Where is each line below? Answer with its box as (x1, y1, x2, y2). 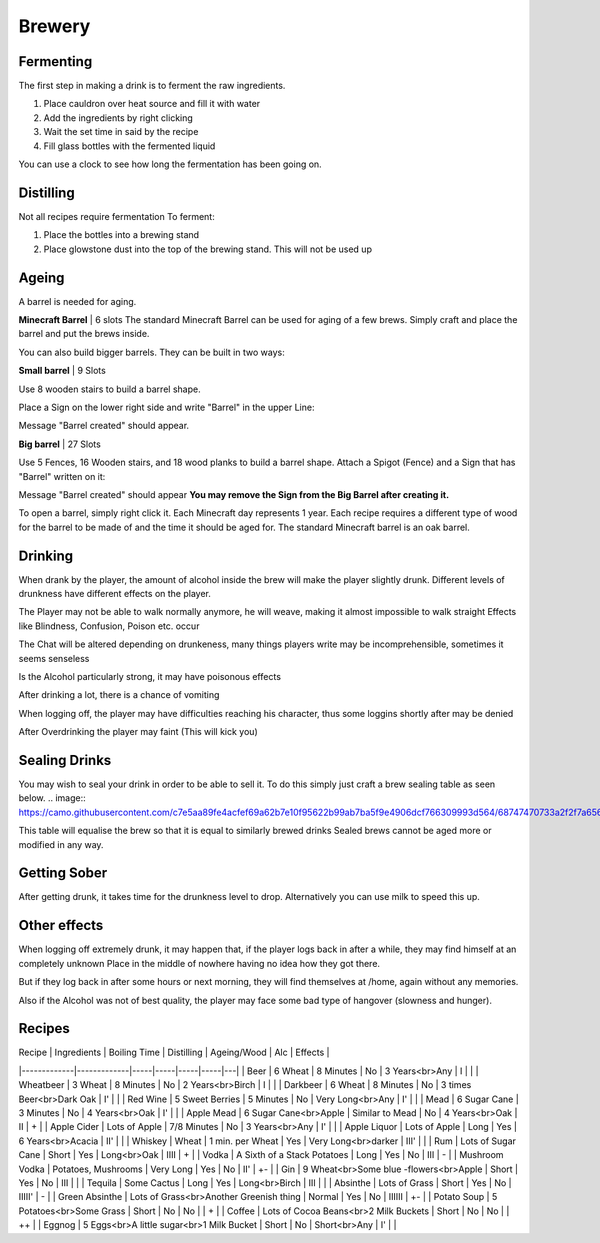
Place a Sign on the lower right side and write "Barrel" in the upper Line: (18, 401, 315, 413)
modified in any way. (18, 838, 104, 850)
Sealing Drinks (18, 751, 112, 769)
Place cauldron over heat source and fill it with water (43, 98, 261, 110)
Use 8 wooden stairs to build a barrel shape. (18, 383, 201, 395)
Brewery (18, 15, 91, 37)
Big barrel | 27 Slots (18, 438, 102, 450)
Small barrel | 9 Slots (18, 365, 107, 377)
